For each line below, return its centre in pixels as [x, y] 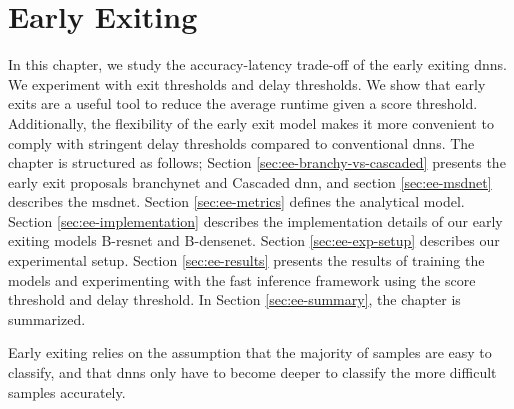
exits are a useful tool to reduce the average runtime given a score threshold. [243, 103]
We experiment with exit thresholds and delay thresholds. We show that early [247, 83]
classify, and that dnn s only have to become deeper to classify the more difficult [252, 372]
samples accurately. [67, 391]
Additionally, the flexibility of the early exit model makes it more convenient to [251, 122]
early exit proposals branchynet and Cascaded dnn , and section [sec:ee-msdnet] [250, 181]
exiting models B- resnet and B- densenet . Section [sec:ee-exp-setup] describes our [254, 240]
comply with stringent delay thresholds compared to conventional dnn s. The [241, 142]
